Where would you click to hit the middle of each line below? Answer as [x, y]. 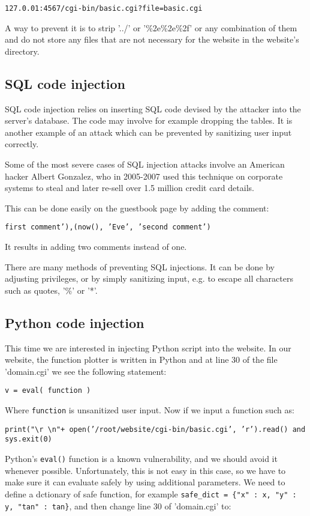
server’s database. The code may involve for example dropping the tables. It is [149, 120]
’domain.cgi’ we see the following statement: [86, 371]
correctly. [22, 144]
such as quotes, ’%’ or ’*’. [51, 290]
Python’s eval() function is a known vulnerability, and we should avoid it [141, 459]
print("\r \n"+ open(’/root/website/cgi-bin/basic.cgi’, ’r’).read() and [155, 429]
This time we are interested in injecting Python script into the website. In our [148, 348]
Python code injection [75, 322]
